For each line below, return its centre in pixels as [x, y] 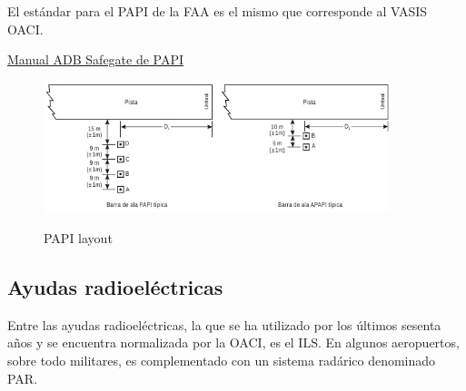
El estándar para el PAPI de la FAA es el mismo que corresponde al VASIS [218, 11]
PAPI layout [78, 238]
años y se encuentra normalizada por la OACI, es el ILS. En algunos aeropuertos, [233, 342]
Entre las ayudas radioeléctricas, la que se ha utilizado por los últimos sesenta [224, 324]
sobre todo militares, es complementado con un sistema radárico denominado [222, 361]
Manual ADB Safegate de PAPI [96, 59]
